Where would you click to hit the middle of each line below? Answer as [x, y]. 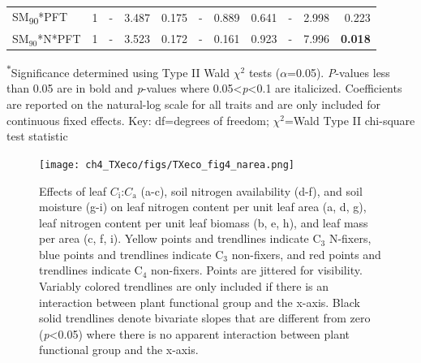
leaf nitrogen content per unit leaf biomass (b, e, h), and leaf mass [204, 222]
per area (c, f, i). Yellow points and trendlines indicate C [180, 238]
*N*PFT [59, 39]
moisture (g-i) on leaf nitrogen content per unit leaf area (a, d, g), [203, 207]
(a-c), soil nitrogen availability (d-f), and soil [251, 190]
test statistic [37, 136]
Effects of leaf [73, 190]
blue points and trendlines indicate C [131, 254]
